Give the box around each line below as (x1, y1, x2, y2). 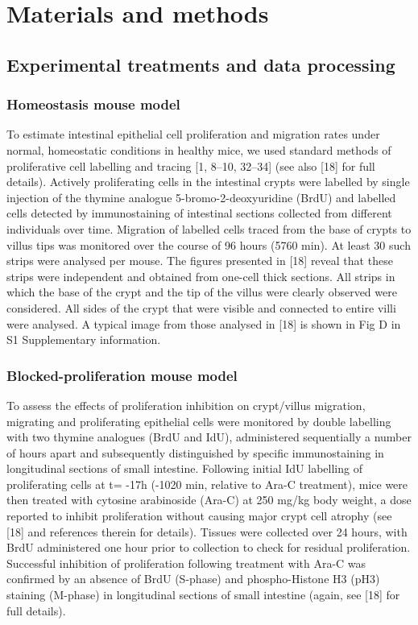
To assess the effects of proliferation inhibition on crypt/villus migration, (6, 396, 366, 413)
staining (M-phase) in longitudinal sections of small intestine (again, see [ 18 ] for (6, 586, 400, 603)
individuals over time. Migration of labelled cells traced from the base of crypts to (6, 220, 412, 237)
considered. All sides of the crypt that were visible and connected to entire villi (6, 299, 396, 316)
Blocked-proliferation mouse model (6, 365, 238, 385)
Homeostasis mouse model (6, 94, 180, 114)
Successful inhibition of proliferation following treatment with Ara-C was (6, 554, 366, 571)
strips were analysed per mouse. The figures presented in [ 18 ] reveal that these (6, 252, 393, 269)
